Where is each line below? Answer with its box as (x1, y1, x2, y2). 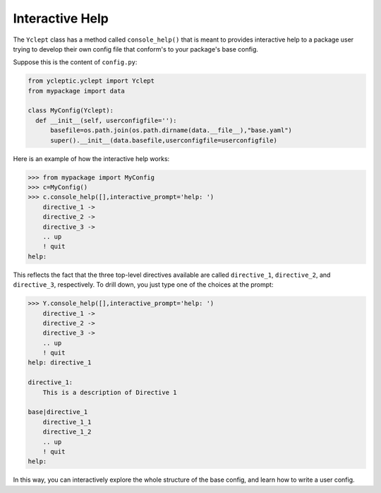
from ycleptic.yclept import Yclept (28, 77, 155, 85)
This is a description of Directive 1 (42, 388, 177, 396)
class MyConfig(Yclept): (28, 107, 114, 114)
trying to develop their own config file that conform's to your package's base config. (13, 44, 259, 53)
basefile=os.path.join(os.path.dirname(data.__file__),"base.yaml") (50, 126, 293, 134)
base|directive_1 (28, 408, 88, 416)
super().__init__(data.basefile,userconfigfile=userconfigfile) (50, 136, 278, 144)
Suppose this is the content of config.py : (13, 58, 138, 66)
